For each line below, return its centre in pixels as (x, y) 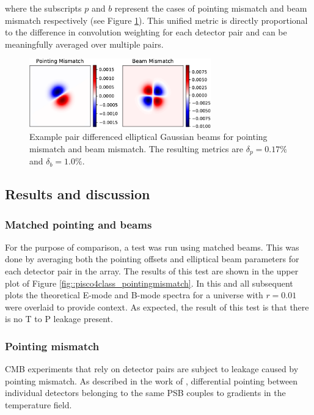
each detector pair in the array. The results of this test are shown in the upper (152, 271)
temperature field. (38, 405)
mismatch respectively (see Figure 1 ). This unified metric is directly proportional (156, 20)
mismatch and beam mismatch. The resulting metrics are (136, 148)
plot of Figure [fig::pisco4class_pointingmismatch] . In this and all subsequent (149, 283)
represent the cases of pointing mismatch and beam (211, 8)
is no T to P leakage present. (59, 319)
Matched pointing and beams (78, 224)
